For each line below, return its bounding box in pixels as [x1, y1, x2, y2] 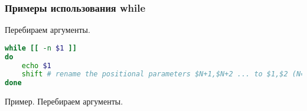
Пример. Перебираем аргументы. [5, 95, 123, 107]
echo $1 [21, 61, 51, 70]
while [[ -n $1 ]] [5, 43, 77, 52]
